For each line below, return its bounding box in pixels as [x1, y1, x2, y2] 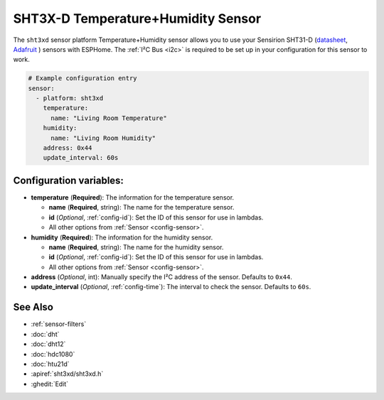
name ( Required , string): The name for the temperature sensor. [48, 203, 235, 212]
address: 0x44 [43, 144, 92, 152]
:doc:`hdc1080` [31, 350, 75, 358]
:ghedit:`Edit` [31, 379, 69, 388]
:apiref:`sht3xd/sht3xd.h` [31, 369, 104, 378]
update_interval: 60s [43, 153, 119, 162]
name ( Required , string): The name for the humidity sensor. [48, 242, 224, 252]
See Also [13, 301, 53, 313]
